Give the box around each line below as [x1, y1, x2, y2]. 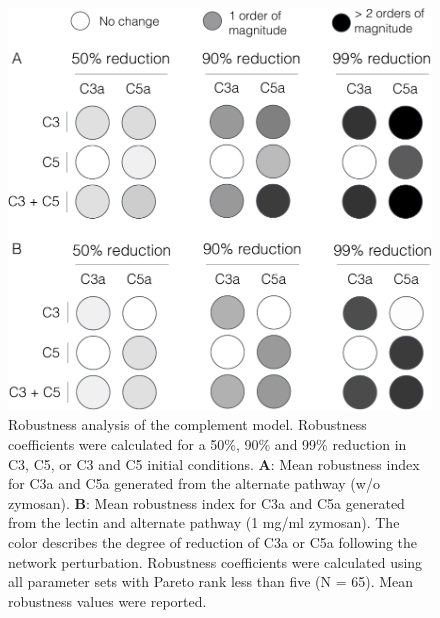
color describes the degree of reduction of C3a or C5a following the [8, 531, 418, 552]
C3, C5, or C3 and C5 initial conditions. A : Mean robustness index [8, 453, 420, 474]
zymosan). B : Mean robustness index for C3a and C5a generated [8, 492, 405, 513]
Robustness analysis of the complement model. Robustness [8, 414, 367, 435]
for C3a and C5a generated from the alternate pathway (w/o [8, 473, 380, 494]
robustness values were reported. [8, 590, 207, 611]
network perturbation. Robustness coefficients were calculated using [8, 551, 423, 572]
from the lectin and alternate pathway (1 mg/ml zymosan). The [8, 512, 400, 533]
